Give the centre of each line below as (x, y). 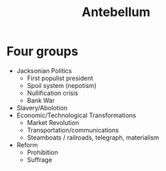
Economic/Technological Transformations (76, 115)
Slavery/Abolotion (42, 107)
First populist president (60, 78)
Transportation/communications (73, 130)
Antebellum (116, 12)
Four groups (42, 51)
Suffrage (40, 159)
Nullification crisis (52, 93)
